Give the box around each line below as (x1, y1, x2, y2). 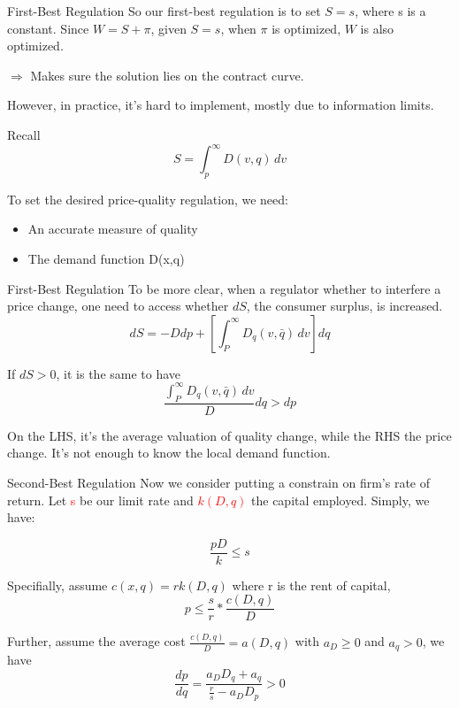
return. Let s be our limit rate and (7, 490, 194, 509)
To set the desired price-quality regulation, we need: (7, 189, 288, 208)
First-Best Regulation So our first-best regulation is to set (7, 2, 321, 19)
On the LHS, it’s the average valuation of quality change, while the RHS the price (7, 426, 452, 444)
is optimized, (272, 19, 341, 37)
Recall (7, 125, 41, 143)
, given (150, 19, 187, 37)
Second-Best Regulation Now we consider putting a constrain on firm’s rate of (7, 473, 431, 491)
